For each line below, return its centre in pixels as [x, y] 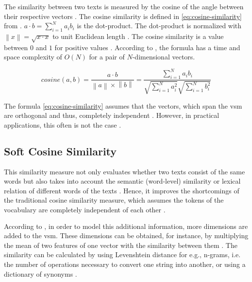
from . [13, 26]
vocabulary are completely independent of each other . [85, 210]
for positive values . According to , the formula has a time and [147, 47]
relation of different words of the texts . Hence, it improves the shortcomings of [122, 190]
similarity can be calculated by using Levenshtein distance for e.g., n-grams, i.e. [122, 254]
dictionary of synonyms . [41, 273]
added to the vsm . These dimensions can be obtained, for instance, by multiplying [126, 235]
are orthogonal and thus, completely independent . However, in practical [112, 115]
